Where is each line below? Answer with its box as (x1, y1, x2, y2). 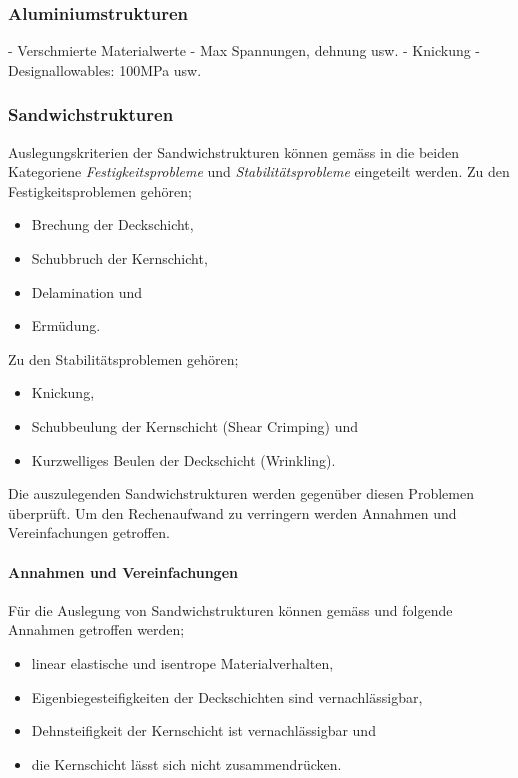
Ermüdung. (31, 315, 101, 336)
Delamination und (31, 281, 143, 302)
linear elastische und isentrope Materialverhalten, (31, 652, 334, 673)
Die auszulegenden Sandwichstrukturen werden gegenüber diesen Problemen (8, 483, 474, 504)
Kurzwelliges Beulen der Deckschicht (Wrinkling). (31, 449, 336, 470)
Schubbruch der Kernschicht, (31, 248, 208, 268)
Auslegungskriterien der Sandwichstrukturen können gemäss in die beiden (8, 141, 459, 162)
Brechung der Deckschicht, (31, 214, 194, 235)
